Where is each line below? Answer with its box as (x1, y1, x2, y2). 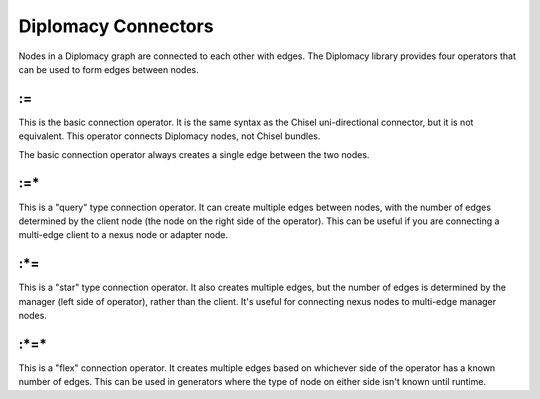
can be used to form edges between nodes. (18, 63, 199, 75)
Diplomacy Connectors (18, 15, 214, 37)
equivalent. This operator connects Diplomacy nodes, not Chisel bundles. (18, 130, 321, 142)
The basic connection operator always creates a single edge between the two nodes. (18, 148, 370, 160)
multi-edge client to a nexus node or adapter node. (18, 229, 229, 241)
